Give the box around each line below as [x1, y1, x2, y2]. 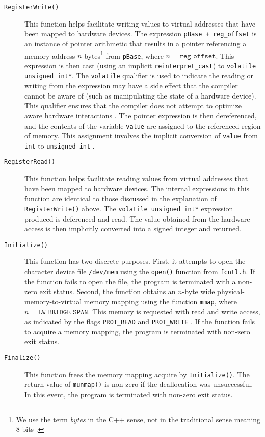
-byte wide [182, 286, 215, 297]
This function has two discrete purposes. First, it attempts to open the [24, 256, 246, 266]
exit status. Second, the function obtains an [39, 286, 176, 297]
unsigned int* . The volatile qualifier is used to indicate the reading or [24, 70, 253, 81]
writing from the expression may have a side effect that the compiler [24, 80, 238, 91]
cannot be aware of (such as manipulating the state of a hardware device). [24, 90, 256, 101]
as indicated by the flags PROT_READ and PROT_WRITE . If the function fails [24, 316, 255, 327]
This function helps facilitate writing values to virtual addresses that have [24, 18, 255, 29]
